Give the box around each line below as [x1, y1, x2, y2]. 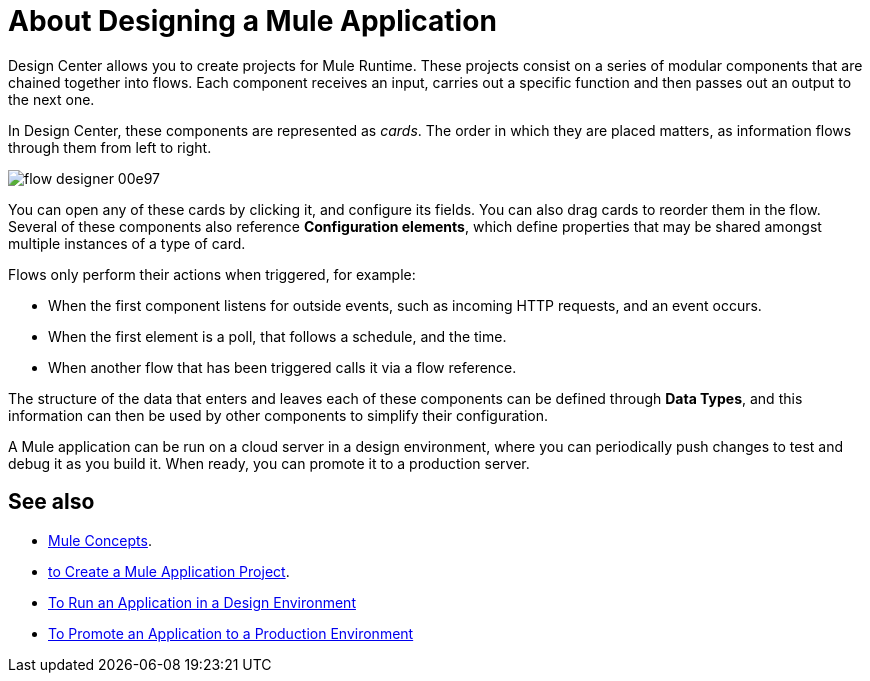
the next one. [8, 90, 95, 108]
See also [8, 489, 95, 515]
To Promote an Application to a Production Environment [48, 624, 414, 642]
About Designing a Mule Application [8, 4, 497, 38]
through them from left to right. [8, 138, 212, 156]
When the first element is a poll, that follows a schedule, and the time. [48, 327, 507, 345]
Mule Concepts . [48, 531, 152, 549]
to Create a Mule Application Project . [48, 562, 290, 580]
